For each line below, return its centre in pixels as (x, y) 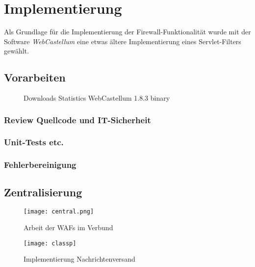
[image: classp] (50, 243)
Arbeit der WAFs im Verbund (68, 227)
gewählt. (16, 51)
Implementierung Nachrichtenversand (79, 259)
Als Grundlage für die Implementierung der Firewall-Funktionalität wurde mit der (127, 32)
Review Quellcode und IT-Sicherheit (77, 120)
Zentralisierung (43, 192)
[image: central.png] (59, 212)
